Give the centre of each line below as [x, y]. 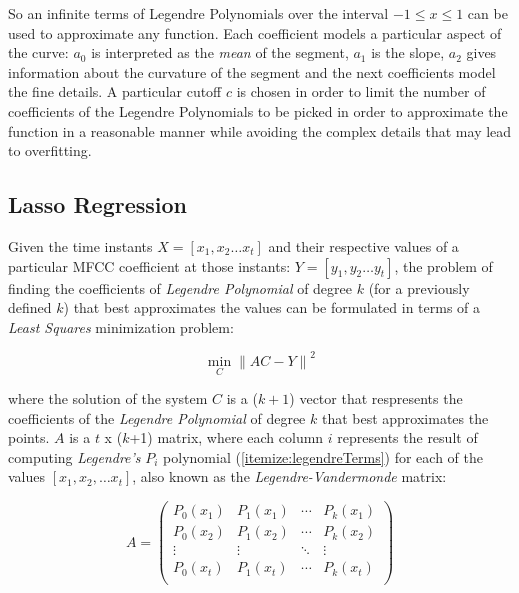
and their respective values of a [363, 245]
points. [29, 437]
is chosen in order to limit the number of [361, 91]
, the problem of [443, 265]
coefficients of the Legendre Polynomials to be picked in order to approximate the [258, 110]
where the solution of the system [108, 398]
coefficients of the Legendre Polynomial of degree [157, 417]
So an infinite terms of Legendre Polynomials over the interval [198, 13]
